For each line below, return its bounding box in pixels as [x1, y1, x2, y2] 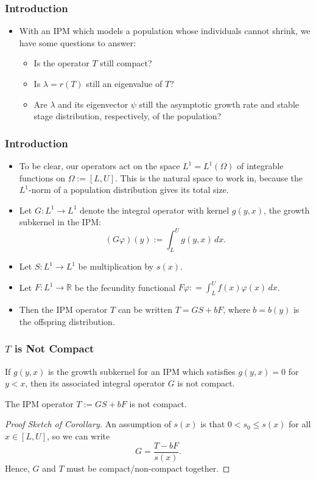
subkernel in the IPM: [19, 215, 101, 228]
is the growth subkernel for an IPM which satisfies [47, 365, 236, 377]
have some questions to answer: [19, 36, 136, 49]
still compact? [100, 57, 152, 69]
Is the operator [33, 57, 90, 69]
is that [200, 418, 225, 430]
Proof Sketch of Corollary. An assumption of [5, 418, 171, 430]
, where [223, 303, 250, 316]
